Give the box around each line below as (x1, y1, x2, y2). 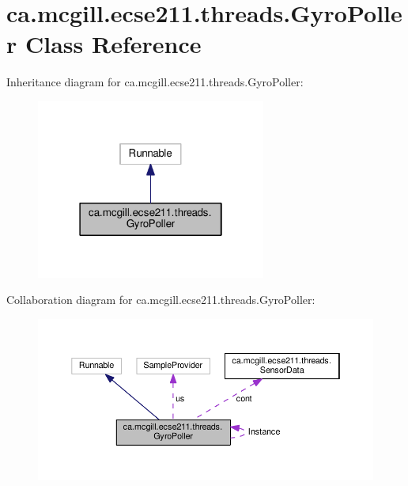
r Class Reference (6, 28, 202, 60)
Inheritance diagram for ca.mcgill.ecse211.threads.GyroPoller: (6, 74, 304, 90)
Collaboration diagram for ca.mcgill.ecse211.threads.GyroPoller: (6, 291, 315, 308)
